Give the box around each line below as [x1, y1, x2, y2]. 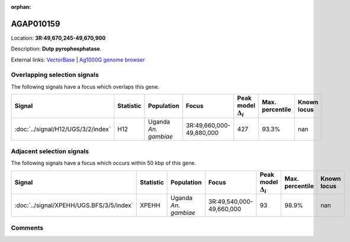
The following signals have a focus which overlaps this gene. [11, 83, 160, 90]
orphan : [11, 4, 31, 10]
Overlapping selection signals [11, 71, 99, 79]
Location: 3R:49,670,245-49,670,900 [11, 34, 106, 41]
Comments [11, 224, 44, 232]
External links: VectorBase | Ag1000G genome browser [11, 56, 145, 63]
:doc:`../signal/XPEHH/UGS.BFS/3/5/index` [14, 201, 133, 209]
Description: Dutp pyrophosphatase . [11, 45, 102, 53]
